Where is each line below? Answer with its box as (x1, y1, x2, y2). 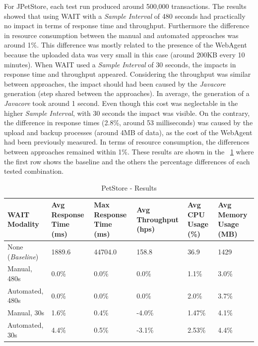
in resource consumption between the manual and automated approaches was (4, 30, 239, 40)
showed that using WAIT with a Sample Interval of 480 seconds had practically (4, 10, 246, 21)
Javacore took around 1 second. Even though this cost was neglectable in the (4, 98, 238, 108)
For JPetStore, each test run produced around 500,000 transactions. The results (4, 1, 247, 11)
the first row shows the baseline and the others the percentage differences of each (4, 156, 250, 166)
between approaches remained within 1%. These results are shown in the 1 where (4, 146, 254, 156)
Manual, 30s (7, 307, 44, 318)
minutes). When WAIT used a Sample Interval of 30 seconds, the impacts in (4, 59, 236, 69)
